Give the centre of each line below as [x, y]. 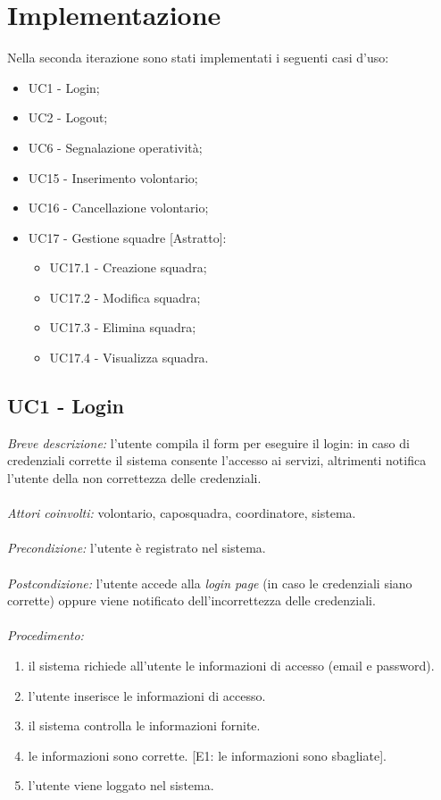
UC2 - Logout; [68, 117]
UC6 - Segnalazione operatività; [115, 147]
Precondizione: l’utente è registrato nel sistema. [137, 548]
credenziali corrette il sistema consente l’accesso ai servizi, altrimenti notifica [217, 460]
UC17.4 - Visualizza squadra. [129, 358]
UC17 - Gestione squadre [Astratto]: [127, 237]
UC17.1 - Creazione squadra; [128, 267]
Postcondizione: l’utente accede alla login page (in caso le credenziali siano [210, 583]
